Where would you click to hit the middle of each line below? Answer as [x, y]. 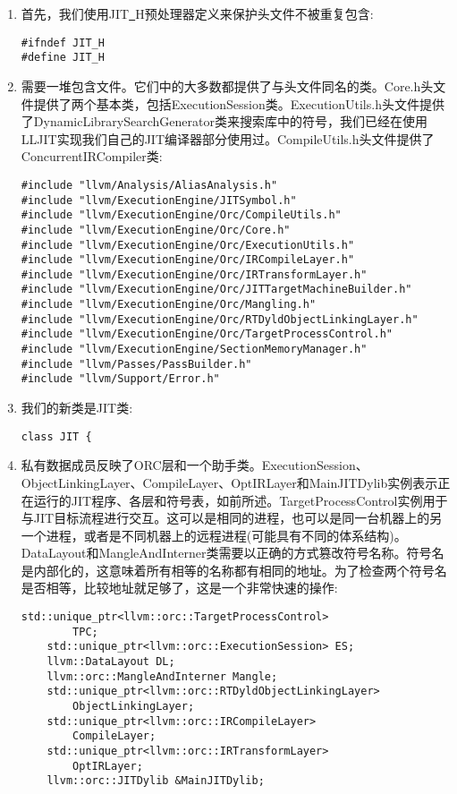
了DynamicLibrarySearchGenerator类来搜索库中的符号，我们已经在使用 [224, 121]
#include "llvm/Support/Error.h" [120, 379]
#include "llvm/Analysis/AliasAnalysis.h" [149, 185]
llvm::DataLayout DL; [111, 662]
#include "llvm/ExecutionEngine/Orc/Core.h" [156, 230]
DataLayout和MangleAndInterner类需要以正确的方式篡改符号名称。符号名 [233, 553]
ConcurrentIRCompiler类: [92, 156]
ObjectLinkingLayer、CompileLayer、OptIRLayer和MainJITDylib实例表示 [229, 482]
